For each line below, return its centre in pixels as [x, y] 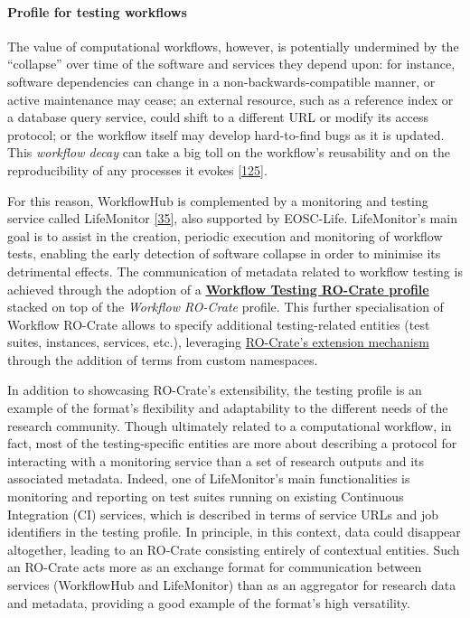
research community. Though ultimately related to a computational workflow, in [230, 425]
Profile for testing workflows [97, 11]
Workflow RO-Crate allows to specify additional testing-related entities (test [219, 324]
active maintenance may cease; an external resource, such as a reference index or [230, 99]
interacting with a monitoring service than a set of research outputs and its [216, 460]
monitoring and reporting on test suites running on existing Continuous [206, 496]
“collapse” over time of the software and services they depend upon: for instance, [231, 64]
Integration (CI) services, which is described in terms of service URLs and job [223, 514]
